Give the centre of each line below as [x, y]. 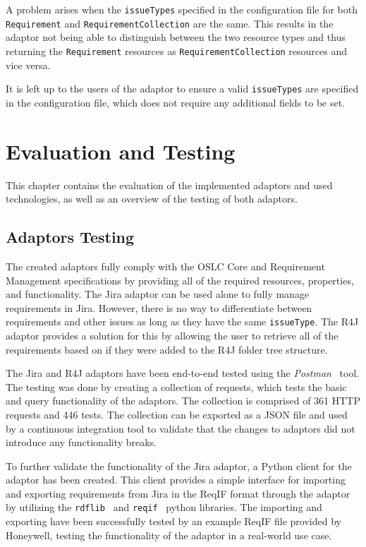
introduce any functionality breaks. [81, 442]
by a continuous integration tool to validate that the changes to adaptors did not [181, 428]
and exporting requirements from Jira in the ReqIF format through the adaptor [178, 493]
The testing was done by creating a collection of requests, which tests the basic [176, 386]
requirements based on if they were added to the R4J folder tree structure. [167, 349]
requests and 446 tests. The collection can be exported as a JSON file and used [177, 414]
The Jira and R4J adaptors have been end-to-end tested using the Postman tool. [183, 373]
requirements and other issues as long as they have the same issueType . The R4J [182, 321]
